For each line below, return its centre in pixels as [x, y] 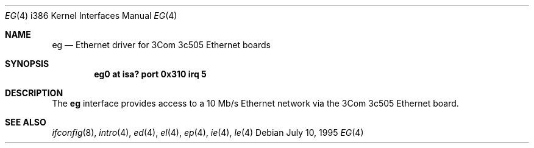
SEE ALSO [26, 122]
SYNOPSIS [27, 64]
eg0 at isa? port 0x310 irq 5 [150, 74]
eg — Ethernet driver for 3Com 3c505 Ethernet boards [161, 45]
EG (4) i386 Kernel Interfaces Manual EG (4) [91, 16]
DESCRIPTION [34, 93]
